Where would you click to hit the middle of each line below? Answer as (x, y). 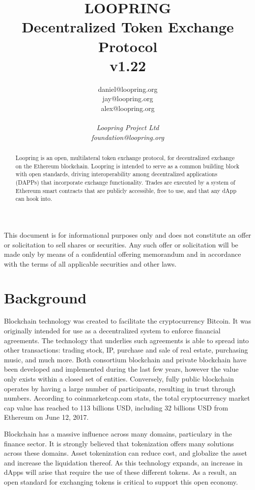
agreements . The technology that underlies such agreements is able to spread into (127, 340)
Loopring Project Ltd (128, 127)
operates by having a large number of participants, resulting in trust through (120, 388)
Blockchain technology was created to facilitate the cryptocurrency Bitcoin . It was (128, 321)
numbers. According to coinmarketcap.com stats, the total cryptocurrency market (127, 398)
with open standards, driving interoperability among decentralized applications (116, 174)
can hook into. (34, 199)
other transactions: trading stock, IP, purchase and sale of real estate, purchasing (126, 350)
